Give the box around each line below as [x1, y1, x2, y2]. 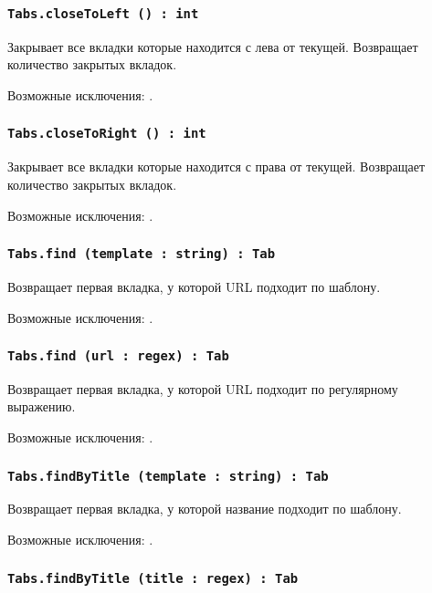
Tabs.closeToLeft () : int [7, 5, 199, 21]
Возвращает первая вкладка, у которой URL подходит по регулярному [7, 379, 398, 398]
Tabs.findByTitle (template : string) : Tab [7, 468, 329, 484]
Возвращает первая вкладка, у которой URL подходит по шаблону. [7, 276, 381, 296]
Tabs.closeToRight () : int [7, 126, 206, 141]
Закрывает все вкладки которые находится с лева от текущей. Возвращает [7, 36, 418, 56]
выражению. [7, 397, 76, 416]
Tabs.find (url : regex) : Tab [7, 349, 229, 364]
